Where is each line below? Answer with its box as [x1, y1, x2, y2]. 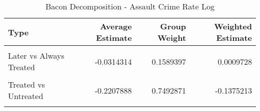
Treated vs [8, 79, 45, 90]
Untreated [8, 90, 43, 102]
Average [99, 20, 132, 32]
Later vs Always [8, 50, 64, 61]
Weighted [214, 20, 252, 32]
